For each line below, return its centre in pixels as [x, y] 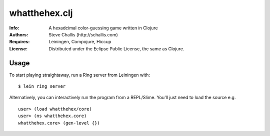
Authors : [19, 34]
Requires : [19, 42]
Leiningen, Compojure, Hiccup [80, 42]
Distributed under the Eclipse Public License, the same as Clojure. [116, 49]
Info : [14, 28]
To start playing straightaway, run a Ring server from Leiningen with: [79, 75]
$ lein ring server [42, 86]
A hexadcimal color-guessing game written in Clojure [103, 28]
